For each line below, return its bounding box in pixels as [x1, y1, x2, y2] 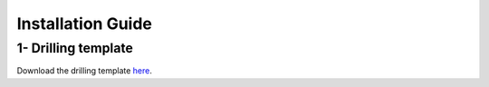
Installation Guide [16, 14, 153, 34]
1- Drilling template [16, 40, 133, 56]
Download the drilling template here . [16, 65, 153, 76]
